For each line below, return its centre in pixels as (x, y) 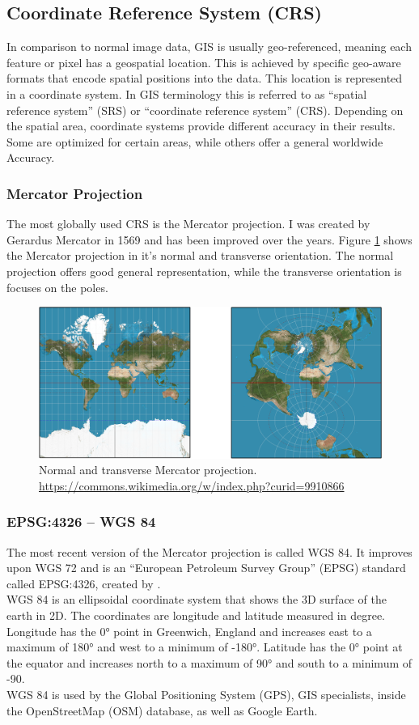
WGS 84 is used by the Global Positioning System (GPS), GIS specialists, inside (206, 695)
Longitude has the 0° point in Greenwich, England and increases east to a (189, 631)
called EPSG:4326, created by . (84, 583)
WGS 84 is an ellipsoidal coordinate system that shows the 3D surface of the (197, 599)
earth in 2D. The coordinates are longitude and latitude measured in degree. (196, 615)
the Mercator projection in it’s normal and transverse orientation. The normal (200, 255)
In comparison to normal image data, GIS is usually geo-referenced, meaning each (209, 47)
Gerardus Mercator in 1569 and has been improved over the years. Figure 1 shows (209, 239)
